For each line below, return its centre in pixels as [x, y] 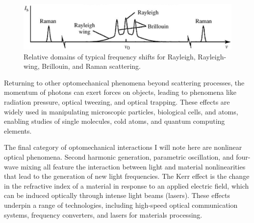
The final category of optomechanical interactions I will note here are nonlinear [123, 147]
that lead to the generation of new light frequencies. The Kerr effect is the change [127, 176]
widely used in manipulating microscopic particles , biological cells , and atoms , [121, 111]
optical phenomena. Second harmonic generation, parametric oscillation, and [119, 157]
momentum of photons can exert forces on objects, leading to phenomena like [120, 92]
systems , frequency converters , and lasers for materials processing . [103, 214]
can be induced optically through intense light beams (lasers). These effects [117, 195]
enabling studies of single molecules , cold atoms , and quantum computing [114, 121]
